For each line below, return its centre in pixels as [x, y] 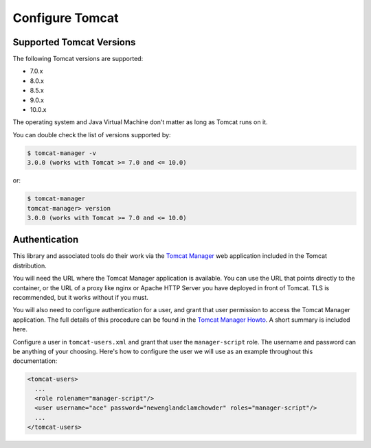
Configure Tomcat [66, 18]
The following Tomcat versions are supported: [78, 59]
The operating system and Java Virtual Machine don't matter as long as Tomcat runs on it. [140, 122]
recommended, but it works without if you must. [81, 297]
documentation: [35, 361]
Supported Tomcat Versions [74, 42]
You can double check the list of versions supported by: [92, 134]
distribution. [30, 266]
